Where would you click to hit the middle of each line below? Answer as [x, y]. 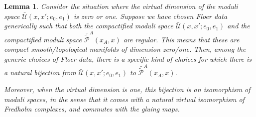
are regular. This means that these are [181, 39]
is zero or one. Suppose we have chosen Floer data [150, 16]
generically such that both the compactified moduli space [89, 26]
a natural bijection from [40, 72]
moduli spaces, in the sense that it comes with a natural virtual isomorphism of [124, 99]
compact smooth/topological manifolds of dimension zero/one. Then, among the [125, 49]
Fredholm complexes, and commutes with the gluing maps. [92, 109]
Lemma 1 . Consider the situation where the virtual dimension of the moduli [121, 6]
